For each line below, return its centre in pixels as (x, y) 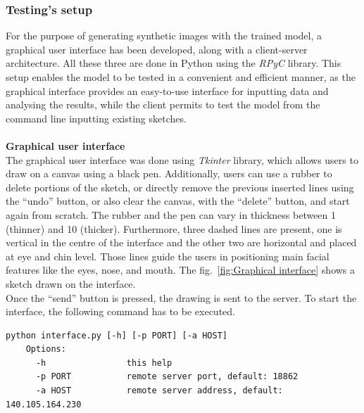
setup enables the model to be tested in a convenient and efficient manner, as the (181, 77)
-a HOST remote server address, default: (159, 391)
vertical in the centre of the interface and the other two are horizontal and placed (181, 242)
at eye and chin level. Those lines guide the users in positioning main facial (168, 256)
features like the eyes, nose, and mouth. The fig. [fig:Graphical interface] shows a (181, 270)
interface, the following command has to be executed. (120, 311)
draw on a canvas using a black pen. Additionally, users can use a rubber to (169, 173)
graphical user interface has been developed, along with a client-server (157, 49)
